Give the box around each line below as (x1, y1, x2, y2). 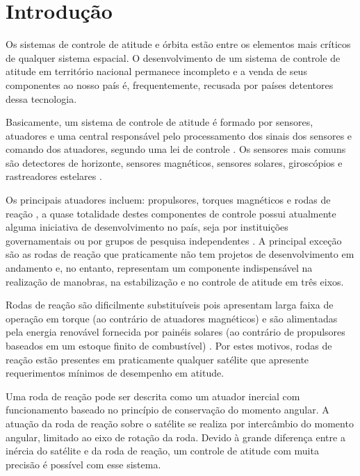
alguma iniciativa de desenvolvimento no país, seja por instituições (6, 220, 288, 234)
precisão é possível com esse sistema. (6, 457, 161, 471)
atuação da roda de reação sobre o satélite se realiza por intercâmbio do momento (6, 416, 354, 430)
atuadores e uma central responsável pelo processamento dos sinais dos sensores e (6, 128, 352, 142)
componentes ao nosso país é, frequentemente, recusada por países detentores (6, 77, 334, 92)
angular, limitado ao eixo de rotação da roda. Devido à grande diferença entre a (6, 429, 345, 444)
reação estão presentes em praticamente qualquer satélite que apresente (6, 352, 309, 366)
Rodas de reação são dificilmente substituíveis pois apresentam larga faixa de (6, 297, 334, 312)
